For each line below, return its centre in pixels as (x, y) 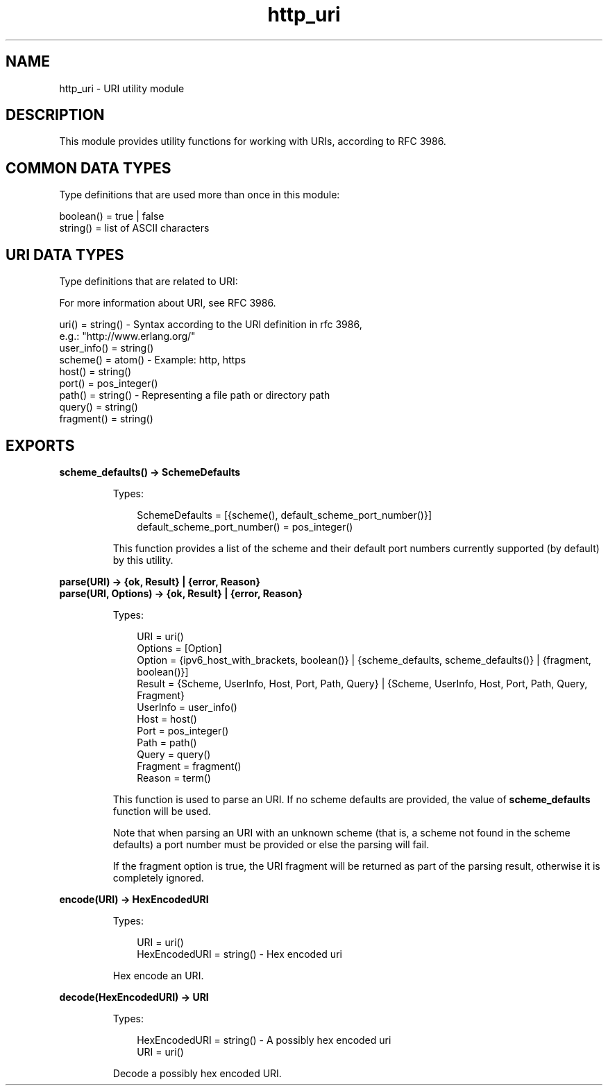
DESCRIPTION (55, 115)
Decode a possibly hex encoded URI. (197, 1073)
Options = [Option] (179, 648)
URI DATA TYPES (65, 255)
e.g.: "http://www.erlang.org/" (127, 336)
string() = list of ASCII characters (134, 228)
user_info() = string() (107, 348)
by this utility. (143, 560)
